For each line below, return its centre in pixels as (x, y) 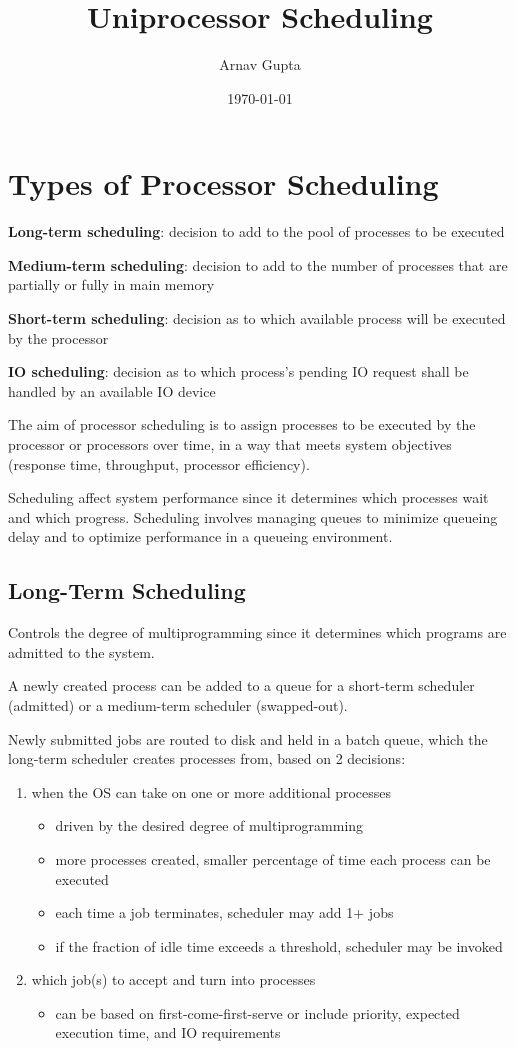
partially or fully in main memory (111, 284)
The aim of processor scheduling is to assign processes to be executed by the (242, 424)
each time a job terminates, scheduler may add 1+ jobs (224, 912)
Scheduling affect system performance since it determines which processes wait (248, 497)
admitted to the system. (81, 651)
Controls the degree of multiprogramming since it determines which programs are (257, 632)
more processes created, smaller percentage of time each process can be (273, 858)
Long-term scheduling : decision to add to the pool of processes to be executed (256, 231)
